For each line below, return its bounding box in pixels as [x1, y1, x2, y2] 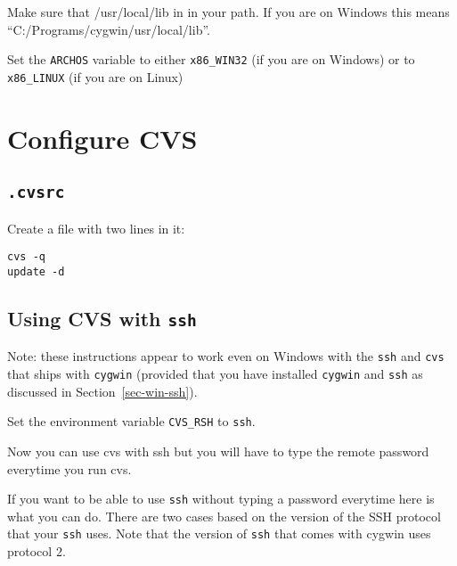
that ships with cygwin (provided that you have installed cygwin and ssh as [7, 365, 423, 382]
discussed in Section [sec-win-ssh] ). [7, 381, 198, 400]
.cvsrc [7, 183, 65, 202]
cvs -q [7, 250, 45, 264]
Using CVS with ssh [7, 304, 197, 332]
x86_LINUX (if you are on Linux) [7, 67, 184, 86]
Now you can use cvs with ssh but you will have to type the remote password [7, 441, 429, 460]
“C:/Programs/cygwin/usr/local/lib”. [7, 20, 210, 38]
